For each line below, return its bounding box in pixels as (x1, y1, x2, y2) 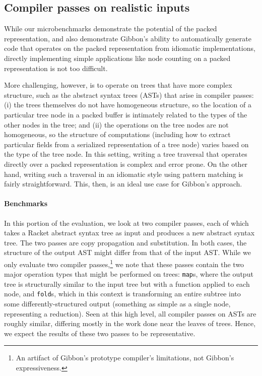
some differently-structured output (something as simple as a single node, (4, 298, 231, 309)
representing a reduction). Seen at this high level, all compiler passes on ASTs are (4, 308, 256, 319)
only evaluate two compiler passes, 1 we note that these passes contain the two (4, 257, 244, 269)
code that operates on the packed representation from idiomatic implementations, (4, 43, 255, 53)
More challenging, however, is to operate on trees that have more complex (4, 80, 232, 90)
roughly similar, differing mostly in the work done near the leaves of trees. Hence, (4, 318, 256, 329)
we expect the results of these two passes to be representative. (4, 328, 195, 338)
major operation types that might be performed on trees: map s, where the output (4, 269, 253, 279)
